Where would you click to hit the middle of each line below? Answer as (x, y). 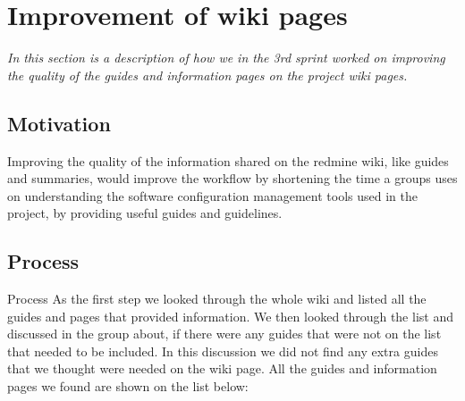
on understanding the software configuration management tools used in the (212, 195)
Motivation (59, 123)
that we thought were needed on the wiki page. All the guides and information (222, 368)
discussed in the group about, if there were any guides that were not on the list (224, 334)
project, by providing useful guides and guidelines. (145, 213)
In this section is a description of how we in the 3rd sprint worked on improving (226, 58)
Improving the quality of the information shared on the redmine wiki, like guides (228, 160)
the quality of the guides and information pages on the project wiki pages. (207, 75)
